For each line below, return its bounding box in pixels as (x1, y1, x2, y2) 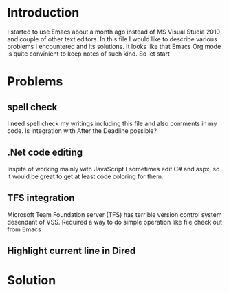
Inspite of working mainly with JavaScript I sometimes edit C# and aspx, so (7, 165, 220, 173)
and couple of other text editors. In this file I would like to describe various (7, 34, 218, 43)
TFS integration (7, 192, 75, 204)
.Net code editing (7, 147, 83, 158)
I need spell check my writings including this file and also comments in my (7, 119, 217, 127)
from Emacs (7, 225, 41, 233)
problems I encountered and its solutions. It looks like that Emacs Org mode (7, 42, 221, 50)
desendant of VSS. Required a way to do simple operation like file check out (7, 218, 222, 226)
